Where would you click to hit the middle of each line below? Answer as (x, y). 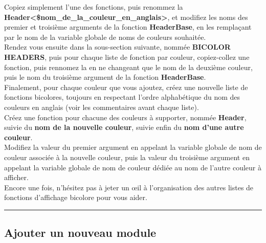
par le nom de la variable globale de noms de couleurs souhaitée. (105, 37)
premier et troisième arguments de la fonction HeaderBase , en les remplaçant (128, 27)
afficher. (16, 177)
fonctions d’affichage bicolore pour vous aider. (76, 197)
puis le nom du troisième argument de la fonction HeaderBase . (105, 77)
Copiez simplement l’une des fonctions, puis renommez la (94, 7)
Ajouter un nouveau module (80, 233)
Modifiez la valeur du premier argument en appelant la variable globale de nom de (133, 147)
